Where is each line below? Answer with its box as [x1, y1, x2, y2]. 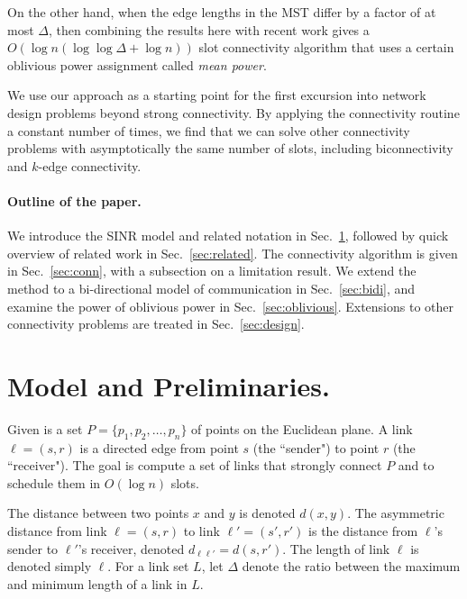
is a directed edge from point [79, 438, 239, 457]
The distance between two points [7, 504, 189, 522]
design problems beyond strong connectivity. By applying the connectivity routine [7, 103, 460, 122]
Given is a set [7, 419, 83, 438]
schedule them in [7, 473, 101, 492]
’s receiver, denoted [78, 539, 185, 558]
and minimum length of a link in [7, 574, 188, 593]
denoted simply [7, 557, 92, 576]
